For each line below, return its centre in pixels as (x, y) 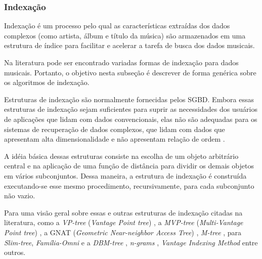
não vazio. (20, 196)
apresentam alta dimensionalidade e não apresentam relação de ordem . (115, 139)
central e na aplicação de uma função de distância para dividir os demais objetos (129, 166)
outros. (15, 252)
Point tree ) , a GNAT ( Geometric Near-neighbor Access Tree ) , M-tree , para (123, 232)
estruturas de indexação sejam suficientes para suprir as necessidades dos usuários (131, 109)
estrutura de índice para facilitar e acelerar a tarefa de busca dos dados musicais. (129, 45)
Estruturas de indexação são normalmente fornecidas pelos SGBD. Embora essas (129, 99)
